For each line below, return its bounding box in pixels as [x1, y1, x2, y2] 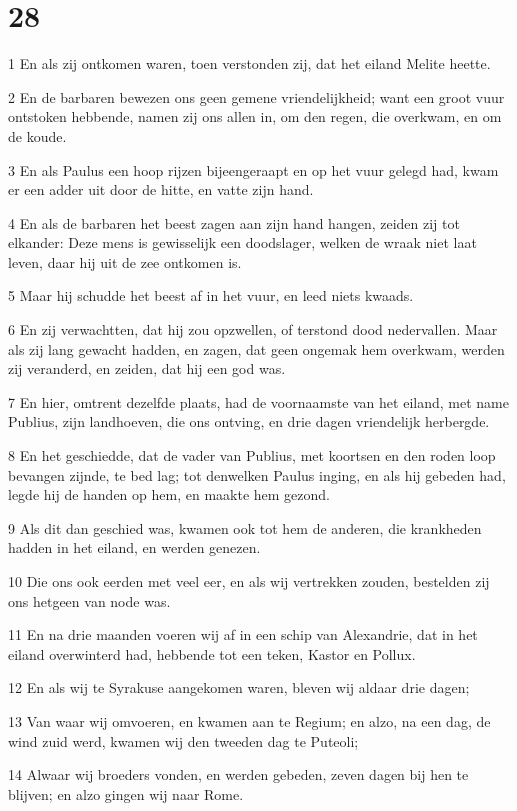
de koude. [8, 125, 67, 146]
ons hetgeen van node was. [8, 590, 171, 611]
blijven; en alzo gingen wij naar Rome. [8, 783, 244, 804]
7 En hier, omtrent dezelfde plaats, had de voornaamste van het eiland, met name [8, 391, 509, 412]
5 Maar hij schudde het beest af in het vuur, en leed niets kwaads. [8, 285, 414, 306]
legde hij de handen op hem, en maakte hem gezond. [8, 484, 330, 505]
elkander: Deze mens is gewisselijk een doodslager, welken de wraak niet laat [8, 232, 477, 253]
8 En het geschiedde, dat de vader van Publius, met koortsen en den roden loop [8, 445, 496, 466]
